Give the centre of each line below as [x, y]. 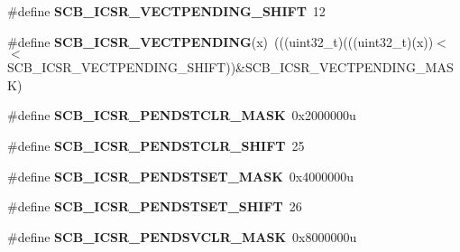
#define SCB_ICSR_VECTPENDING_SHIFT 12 [166, 11]
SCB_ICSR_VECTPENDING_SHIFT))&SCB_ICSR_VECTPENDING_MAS [230, 67]
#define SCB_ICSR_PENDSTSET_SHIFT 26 [155, 206]
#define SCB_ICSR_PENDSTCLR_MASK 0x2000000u [182, 115]
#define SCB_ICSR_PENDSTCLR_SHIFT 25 [156, 145]
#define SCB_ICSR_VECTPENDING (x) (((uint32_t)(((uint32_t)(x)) [221, 41]
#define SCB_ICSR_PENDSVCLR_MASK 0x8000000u [182, 236]
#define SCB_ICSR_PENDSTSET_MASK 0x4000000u [181, 176]
